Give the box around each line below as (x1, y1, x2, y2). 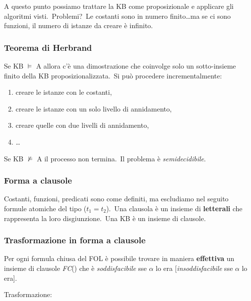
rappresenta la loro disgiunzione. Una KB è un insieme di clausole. (4, 213, 206, 223)
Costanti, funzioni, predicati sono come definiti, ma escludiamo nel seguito (4, 193, 229, 204)
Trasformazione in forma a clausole (4, 234, 146, 246)
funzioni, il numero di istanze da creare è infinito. (4, 20, 153, 31)
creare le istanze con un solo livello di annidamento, (15, 103, 172, 113)
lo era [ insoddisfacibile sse (155, 263, 233, 273)
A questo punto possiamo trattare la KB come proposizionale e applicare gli (4, 1, 234, 11)
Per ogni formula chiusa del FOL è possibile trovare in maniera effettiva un (4, 253, 235, 263)
